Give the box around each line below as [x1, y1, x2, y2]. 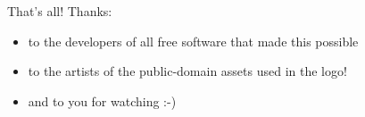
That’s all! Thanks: [7, 2, 112, 20]
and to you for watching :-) [28, 91, 177, 110]
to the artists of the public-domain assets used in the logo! [28, 62, 347, 80]
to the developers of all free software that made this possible [28, 31, 359, 50]
